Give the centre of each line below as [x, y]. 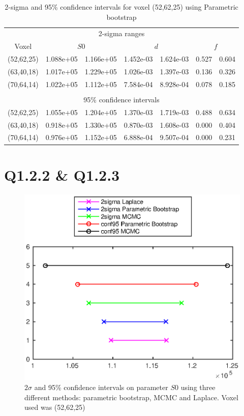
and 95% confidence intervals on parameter [101, 387]
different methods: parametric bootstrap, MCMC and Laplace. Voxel [131, 397]
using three [198, 387]
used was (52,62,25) [55, 407]
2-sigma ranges [121, 33]
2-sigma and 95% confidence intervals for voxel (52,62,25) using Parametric [121, 7]
